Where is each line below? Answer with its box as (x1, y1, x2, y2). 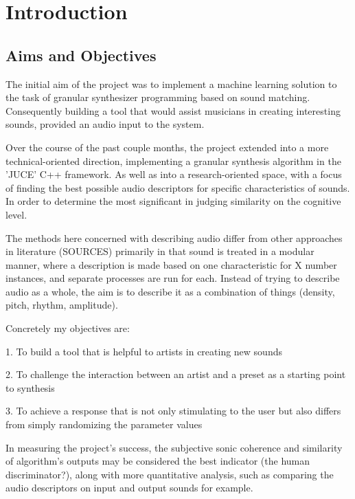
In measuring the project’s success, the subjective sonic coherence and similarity (5, 440, 343, 454)
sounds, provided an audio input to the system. (5, 117, 205, 131)
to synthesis (5, 380, 55, 395)
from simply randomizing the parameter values (5, 417, 203, 432)
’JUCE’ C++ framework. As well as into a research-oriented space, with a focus (5, 167, 342, 181)
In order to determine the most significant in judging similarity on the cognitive (5, 194, 341, 208)
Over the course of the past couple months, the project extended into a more (5, 140, 329, 154)
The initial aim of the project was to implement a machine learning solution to (5, 76, 337, 91)
